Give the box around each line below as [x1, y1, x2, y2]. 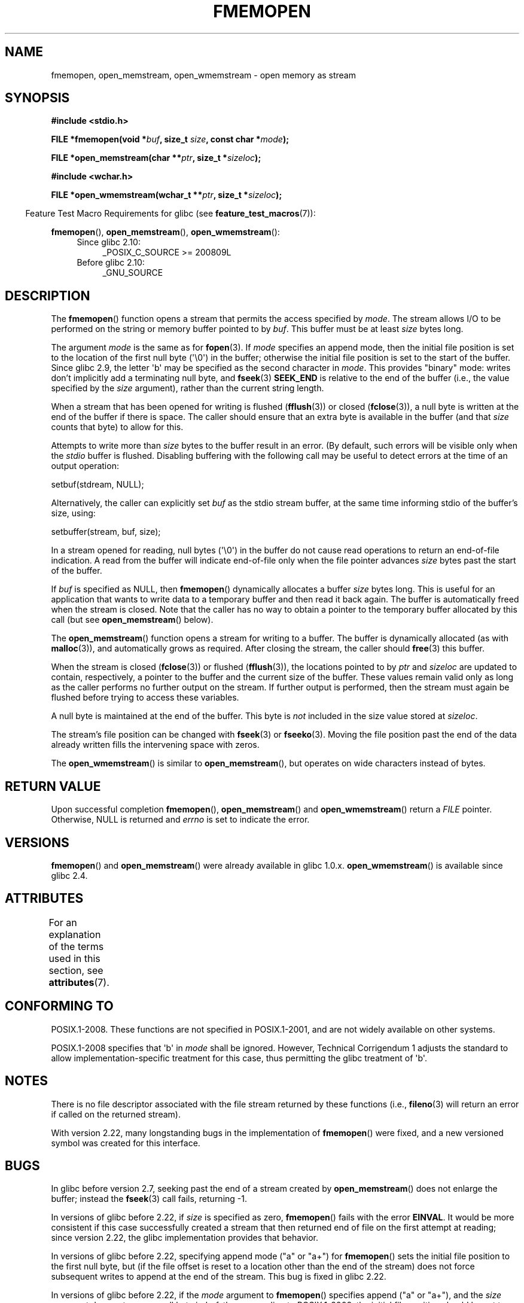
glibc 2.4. [51, 870, 88, 881]
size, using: [51, 508, 96, 519]
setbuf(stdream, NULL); [51, 479, 144, 490]
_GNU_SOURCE [102, 267, 163, 278]
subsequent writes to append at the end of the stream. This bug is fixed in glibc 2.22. [51, 1271, 386, 1282]
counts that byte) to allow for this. [51, 422, 184, 433]
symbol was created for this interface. [51, 1137, 200, 1148]
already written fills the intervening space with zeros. [51, 739, 260, 750]
